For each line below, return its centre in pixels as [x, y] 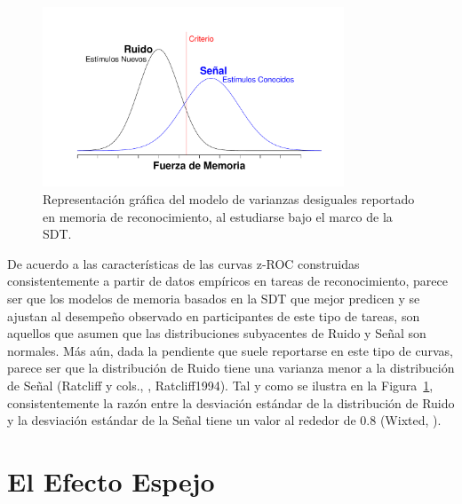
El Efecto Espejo [111, 480]
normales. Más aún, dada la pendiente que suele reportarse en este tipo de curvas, [230, 350]
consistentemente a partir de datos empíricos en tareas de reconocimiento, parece [227, 281]
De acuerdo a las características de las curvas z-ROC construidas [183, 263]
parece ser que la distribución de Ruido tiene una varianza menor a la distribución [231, 368]
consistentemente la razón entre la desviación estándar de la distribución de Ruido [231, 402]
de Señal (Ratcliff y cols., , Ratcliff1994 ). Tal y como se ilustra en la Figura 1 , [220, 385]
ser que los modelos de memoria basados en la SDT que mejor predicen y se [214, 298]
